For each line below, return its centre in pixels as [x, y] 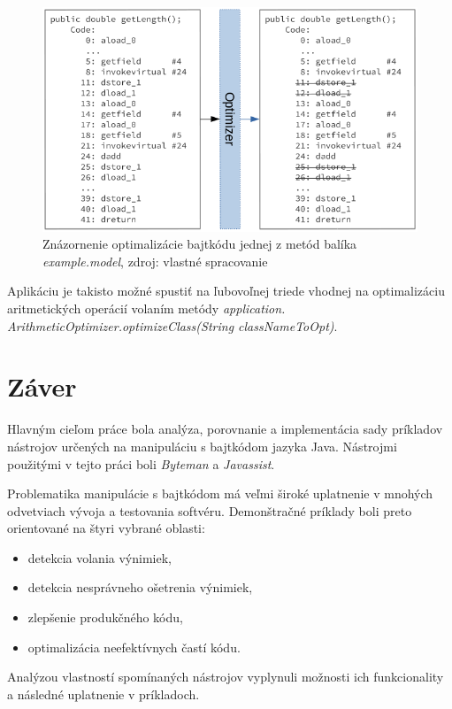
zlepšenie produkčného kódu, [105, 617]
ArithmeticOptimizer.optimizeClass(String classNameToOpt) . [172, 325]
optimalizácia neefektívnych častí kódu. [134, 647]
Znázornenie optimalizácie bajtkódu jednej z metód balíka [200, 244]
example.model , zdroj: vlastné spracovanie [155, 261]
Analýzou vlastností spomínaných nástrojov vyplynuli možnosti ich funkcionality [226, 677]
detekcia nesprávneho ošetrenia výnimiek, [140, 587]
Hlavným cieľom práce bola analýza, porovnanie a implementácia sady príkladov [225, 429]
